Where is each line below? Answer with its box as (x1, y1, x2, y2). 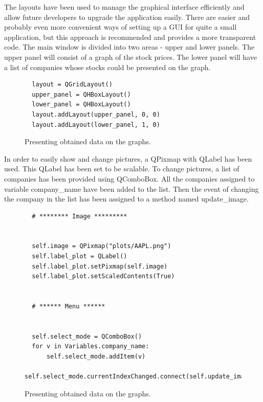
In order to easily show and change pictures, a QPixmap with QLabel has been (4, 153, 252, 164)
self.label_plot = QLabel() (32, 253, 127, 260)
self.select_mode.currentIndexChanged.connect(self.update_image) (25, 373, 256, 381)
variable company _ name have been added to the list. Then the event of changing (4, 183, 259, 194)
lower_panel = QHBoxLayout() (32, 101, 131, 108)
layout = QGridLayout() (32, 81, 113, 88)
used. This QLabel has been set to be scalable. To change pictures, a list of (4, 163, 239, 174)
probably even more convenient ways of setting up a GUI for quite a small (4, 21, 237, 32)
